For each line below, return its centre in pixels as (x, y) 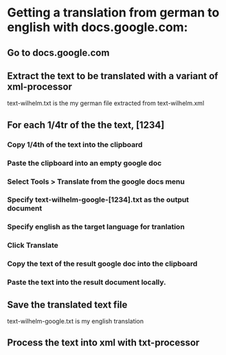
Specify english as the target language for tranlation (96, 227)
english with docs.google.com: (98, 27)
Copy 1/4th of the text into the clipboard (75, 144)
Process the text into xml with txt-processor (103, 343)
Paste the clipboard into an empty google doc (84, 163)
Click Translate (33, 246)
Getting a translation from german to (113, 13)
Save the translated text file (67, 304)
